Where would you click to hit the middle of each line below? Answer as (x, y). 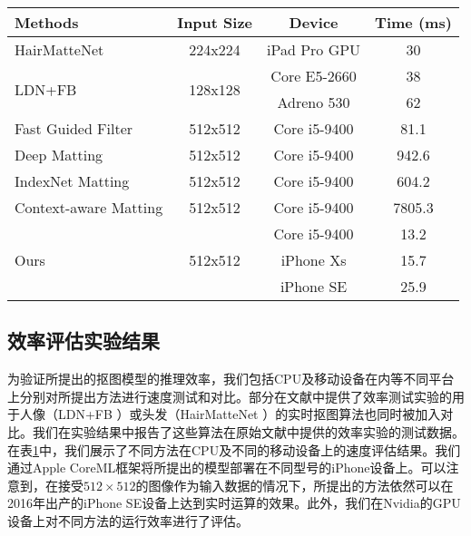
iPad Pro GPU (314, 49)
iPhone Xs (314, 260)
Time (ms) (413, 22)
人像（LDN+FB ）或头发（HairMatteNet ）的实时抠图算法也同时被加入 (230, 414)
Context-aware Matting (89, 207)
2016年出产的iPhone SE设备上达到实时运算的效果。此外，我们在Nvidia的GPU (234, 503)
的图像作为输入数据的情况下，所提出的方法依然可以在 (294, 485)
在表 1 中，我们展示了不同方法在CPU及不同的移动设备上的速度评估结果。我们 (234, 449)
